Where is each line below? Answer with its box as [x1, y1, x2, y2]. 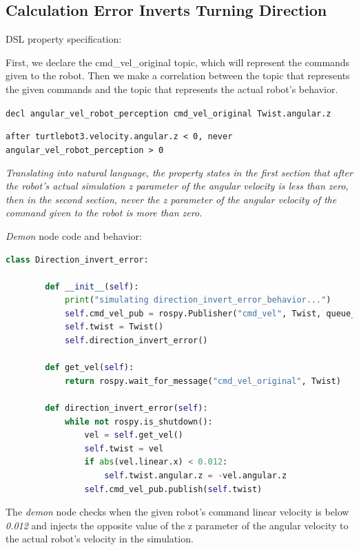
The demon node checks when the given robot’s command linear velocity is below [6, 505, 349, 519]
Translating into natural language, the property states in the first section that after [6, 165, 353, 179]
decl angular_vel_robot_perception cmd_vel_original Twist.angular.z [6, 108, 331, 119]
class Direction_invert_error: [6, 254, 149, 265]
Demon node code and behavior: [6, 228, 142, 243]
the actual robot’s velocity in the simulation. [6, 531, 194, 546]
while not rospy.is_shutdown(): [64, 416, 213, 427]
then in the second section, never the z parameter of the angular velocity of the [6, 192, 337, 206]
